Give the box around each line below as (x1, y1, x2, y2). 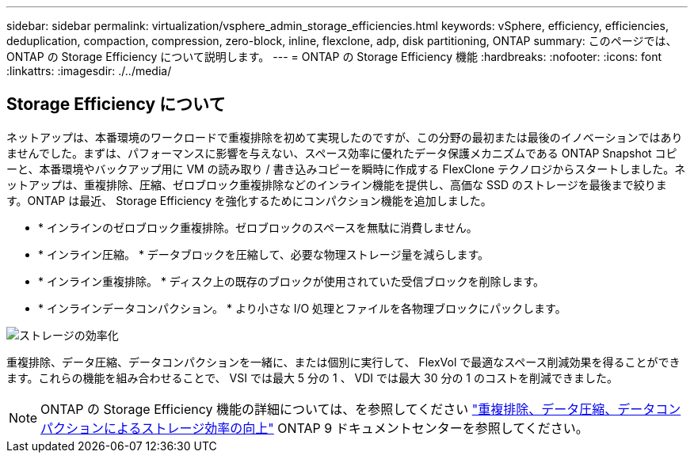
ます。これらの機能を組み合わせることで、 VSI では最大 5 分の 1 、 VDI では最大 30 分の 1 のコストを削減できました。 (6, 370, 618, 385)
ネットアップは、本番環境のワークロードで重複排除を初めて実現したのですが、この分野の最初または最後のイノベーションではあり (6, 130, 683, 144)
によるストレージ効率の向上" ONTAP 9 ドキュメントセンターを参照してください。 (104, 419, 589, 436)
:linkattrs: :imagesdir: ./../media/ (6, 64, 172, 78)
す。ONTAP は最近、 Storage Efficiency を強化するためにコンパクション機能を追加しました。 (6, 193, 492, 207)
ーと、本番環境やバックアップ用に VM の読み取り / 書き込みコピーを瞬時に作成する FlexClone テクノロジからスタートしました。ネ (6, 161, 686, 176)
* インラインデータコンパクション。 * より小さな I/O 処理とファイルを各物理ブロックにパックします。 (38, 301, 566, 315)
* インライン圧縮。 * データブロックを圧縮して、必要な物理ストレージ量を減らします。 (38, 247, 490, 261)
